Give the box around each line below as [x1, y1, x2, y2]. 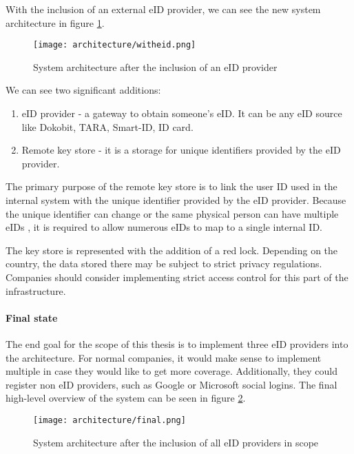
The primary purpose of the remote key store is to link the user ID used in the [6, 179, 337, 194]
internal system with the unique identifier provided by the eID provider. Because [6, 193, 346, 207]
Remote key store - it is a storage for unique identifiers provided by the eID [21, 143, 341, 157]
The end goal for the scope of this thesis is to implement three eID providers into [6, 336, 348, 351]
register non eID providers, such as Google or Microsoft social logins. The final [6, 377, 337, 391]
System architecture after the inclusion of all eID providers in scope [33, 435, 319, 449]
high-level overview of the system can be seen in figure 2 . [6, 391, 246, 405]
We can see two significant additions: [6, 83, 161, 97]
